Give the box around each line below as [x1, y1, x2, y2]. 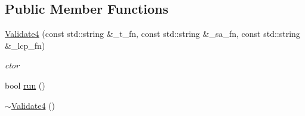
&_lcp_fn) [5, 39, 45, 51]
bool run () [5, 79, 45, 91]
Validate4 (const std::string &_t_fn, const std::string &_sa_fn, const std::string [5, 27, 300, 40]
